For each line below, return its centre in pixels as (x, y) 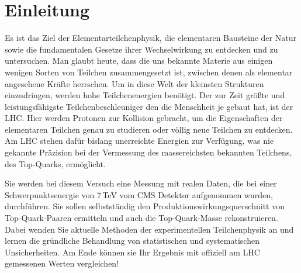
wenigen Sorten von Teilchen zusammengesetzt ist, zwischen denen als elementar (149, 72)
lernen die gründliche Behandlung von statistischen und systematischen (132, 241)
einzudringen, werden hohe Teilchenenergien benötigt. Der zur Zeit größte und (145, 95)
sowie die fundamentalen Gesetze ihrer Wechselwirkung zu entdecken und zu (141, 49)
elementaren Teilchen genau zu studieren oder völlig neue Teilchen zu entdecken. (149, 129)
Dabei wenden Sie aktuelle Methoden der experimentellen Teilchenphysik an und (149, 229)
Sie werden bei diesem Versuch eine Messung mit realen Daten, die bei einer (141, 183)
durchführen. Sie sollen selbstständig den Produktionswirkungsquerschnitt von (145, 206)
